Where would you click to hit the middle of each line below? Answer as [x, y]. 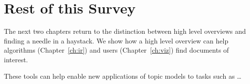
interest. [16, 59]
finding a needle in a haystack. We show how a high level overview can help [116, 40]
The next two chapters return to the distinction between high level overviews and [125, 31]
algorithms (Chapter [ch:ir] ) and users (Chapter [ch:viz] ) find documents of [117, 50]
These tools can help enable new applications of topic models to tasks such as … [123, 76]
